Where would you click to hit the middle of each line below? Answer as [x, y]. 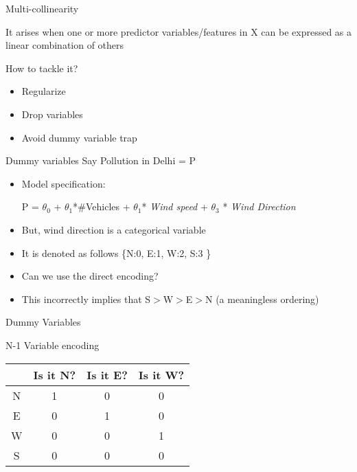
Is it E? [107, 374]
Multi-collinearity [42, 8]
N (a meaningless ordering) [262, 299]
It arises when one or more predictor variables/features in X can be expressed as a [179, 31]
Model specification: [64, 183]
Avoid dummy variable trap [79, 137]
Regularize [44, 91]
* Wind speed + [175, 206]
